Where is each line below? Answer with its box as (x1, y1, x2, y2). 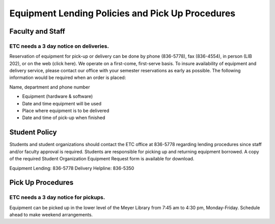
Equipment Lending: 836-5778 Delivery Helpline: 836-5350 (9, 165, 134, 171)
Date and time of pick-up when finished (22, 115, 105, 121)
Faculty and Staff (9, 27, 66, 36)
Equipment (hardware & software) (22, 93, 93, 99)
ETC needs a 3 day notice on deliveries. (9, 42, 109, 49)
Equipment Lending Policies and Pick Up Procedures (9, 8, 236, 19)
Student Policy (9, 128, 57, 137)
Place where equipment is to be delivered (22, 107, 109, 114)
